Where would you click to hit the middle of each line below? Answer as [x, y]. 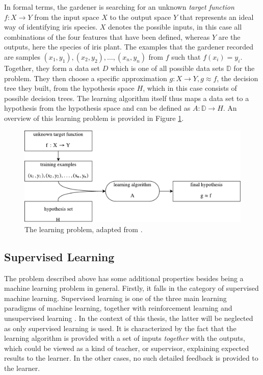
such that [186, 56]
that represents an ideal [217, 17]
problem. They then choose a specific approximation [86, 78]
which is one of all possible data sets [167, 68]
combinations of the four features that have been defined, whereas [107, 36]
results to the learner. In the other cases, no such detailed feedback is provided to [131, 358]
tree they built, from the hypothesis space [69, 88]
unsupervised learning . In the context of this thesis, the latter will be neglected [129, 318]
